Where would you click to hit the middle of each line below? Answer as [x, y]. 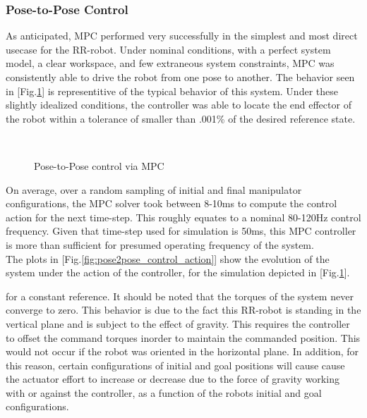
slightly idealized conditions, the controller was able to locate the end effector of [179, 105]
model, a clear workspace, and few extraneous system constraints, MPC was [170, 63]
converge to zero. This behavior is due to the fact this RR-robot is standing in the [183, 310]
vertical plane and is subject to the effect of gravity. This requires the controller [178, 323]
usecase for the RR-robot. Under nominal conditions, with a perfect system [168, 49]
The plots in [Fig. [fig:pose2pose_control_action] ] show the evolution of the [168, 258]
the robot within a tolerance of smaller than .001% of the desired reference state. [181, 118]
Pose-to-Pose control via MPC [99, 165]
